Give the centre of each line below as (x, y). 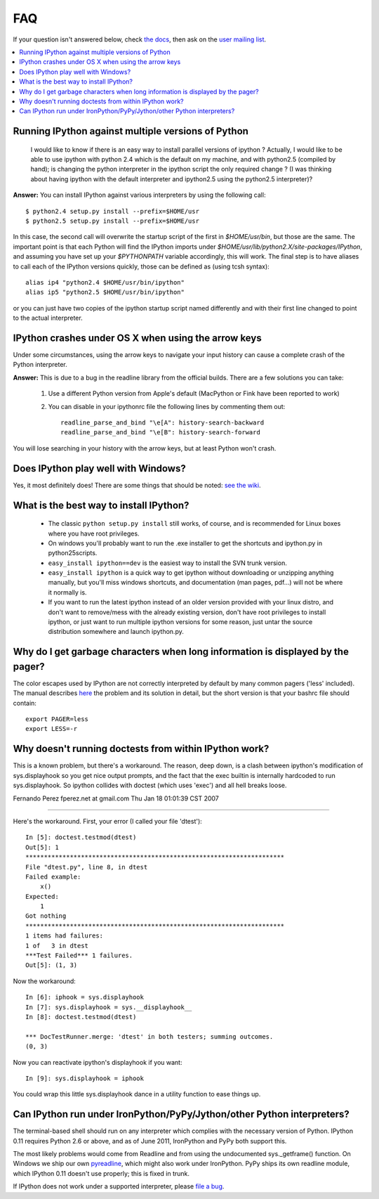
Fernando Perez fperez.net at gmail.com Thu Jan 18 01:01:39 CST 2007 (116, 798)
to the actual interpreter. (48, 318)
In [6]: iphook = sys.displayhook (85, 997)
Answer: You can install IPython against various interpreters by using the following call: (139, 195)
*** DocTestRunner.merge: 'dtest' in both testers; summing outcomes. (149, 1036)
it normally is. (67, 592)
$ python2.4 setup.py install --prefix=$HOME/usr (113, 211)
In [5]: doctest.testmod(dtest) (81, 837)
